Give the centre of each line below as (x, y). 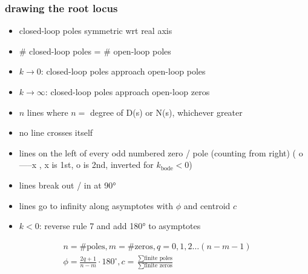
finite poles (158, 258)
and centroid (207, 205)
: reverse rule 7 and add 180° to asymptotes (120, 226)
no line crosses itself (56, 132)
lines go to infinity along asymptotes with (96, 205)
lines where (48, 112)
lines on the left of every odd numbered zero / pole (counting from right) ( (158, 152)
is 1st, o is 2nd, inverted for (103, 165)
